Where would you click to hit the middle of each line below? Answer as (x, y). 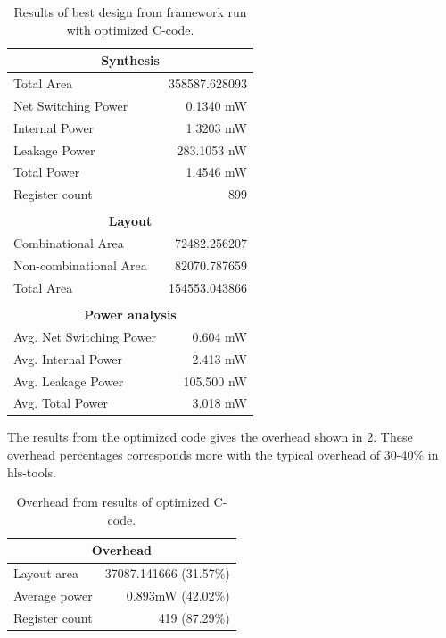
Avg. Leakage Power (69, 381)
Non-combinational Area (80, 265)
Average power (53, 596)
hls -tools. (32, 472)
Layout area (46, 573)
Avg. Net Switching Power (85, 336)
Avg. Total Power (61, 403)
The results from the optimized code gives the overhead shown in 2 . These (210, 437)
